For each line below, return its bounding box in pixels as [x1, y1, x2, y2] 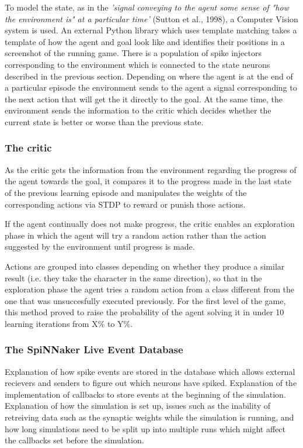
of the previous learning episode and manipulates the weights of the [5, 186, 247, 198]
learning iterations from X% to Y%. [5, 317, 133, 329]
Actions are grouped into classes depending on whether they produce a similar [5, 260, 285, 272]
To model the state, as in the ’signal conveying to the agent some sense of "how [5, 1, 289, 13]
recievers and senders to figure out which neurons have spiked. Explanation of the [5, 377, 297, 389]
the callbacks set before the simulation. [5, 434, 144, 446]
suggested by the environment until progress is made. [5, 240, 195, 253]
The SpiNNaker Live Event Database [5, 342, 183, 357]
